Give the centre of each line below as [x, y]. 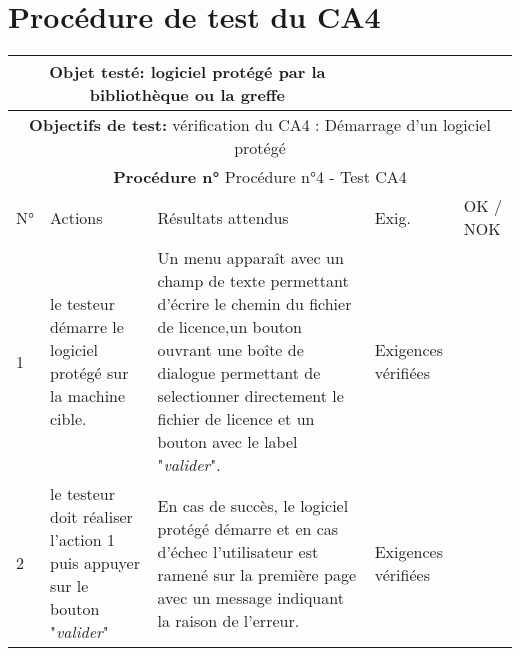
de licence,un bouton [229, 327]
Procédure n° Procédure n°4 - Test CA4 [260, 177]
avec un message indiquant [250, 597]
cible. [68, 419]
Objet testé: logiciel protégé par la [187, 72]
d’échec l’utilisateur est [238, 551]
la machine [88, 396]
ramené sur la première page [256, 574]
